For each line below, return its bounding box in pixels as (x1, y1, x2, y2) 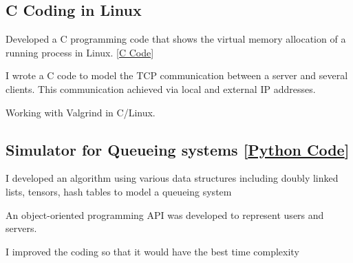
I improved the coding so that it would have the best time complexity (6, 244, 299, 258)
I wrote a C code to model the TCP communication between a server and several (6, 68, 348, 83)
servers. (6, 221, 37, 235)
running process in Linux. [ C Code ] (6, 45, 154, 59)
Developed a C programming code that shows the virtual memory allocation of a (6, 32, 346, 46)
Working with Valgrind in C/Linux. (6, 105, 156, 119)
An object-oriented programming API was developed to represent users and (6, 207, 324, 222)
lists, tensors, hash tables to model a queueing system (6, 184, 232, 198)
